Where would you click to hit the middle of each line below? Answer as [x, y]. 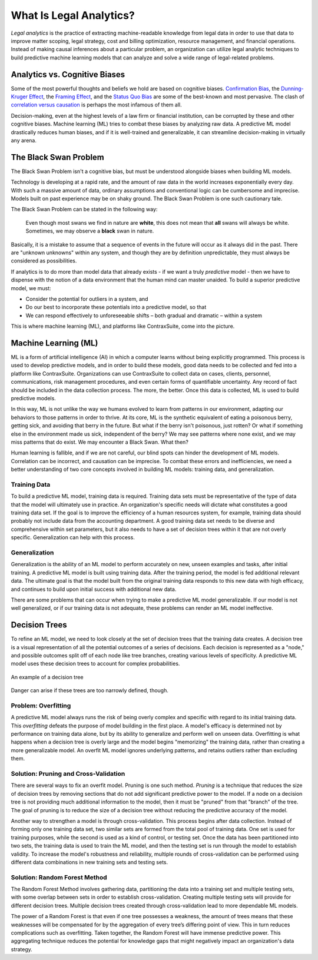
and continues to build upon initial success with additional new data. [94, 589]
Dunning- [292, 88]
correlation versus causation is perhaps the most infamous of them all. [96, 105]
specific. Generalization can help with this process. [73, 537]
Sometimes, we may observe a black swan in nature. [90, 231]
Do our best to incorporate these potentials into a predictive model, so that [116, 307]
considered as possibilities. [44, 261]
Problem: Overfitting [41, 705]
